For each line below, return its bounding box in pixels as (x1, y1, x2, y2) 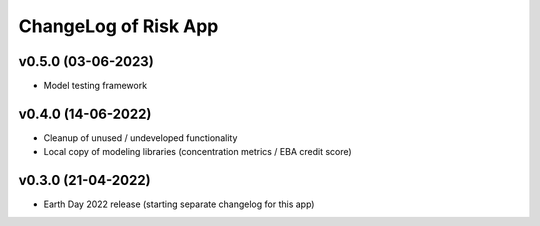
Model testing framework (43, 80, 148, 92)
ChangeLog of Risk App (18, 15, 219, 37)
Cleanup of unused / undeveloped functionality (43, 131, 238, 144)
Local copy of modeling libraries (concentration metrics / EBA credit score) (43, 146, 352, 158)
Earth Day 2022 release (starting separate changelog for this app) (43, 198, 315, 210)
